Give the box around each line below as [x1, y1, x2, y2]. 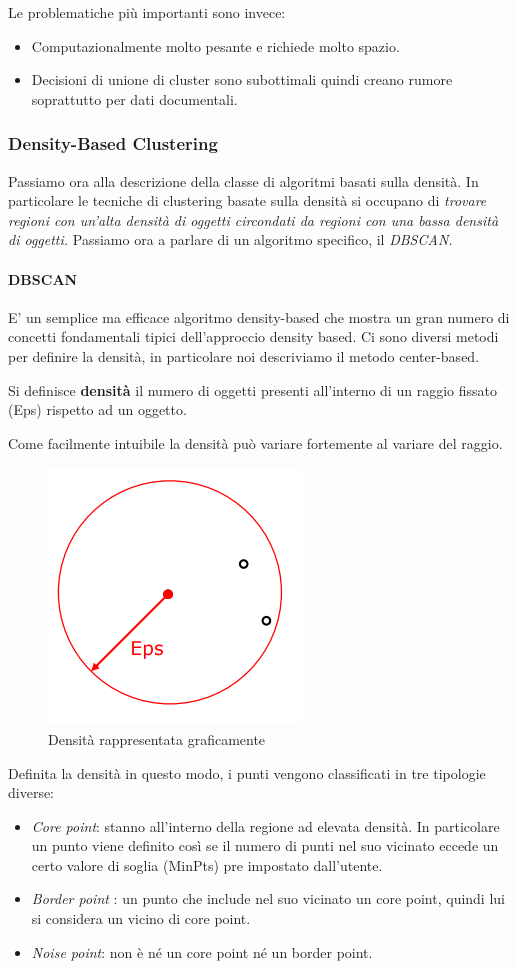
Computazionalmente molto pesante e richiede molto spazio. [31, 35, 400, 56]
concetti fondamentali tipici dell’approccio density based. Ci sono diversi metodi [8, 326, 499, 347]
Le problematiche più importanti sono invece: [8, 2, 286, 22]
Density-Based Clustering [8, 131, 218, 156]
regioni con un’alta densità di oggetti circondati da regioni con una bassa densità [8, 209, 499, 230]
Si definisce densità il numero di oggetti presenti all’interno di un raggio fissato [8, 379, 497, 400]
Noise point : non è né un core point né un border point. [31, 941, 373, 962]
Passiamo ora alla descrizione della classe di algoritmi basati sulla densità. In [8, 170, 479, 191]
